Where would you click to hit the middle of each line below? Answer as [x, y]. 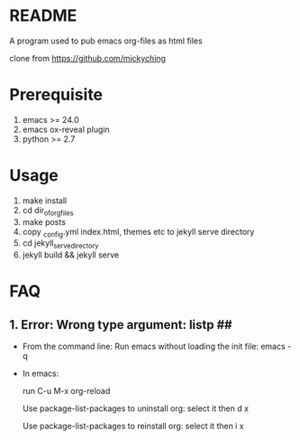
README [43, 16]
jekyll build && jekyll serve [71, 255]
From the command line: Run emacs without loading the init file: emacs [154, 346]
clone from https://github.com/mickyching [88, 58]
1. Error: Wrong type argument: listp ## [121, 325]
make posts [44, 221]
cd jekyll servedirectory [60, 244]
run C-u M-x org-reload [66, 391]
